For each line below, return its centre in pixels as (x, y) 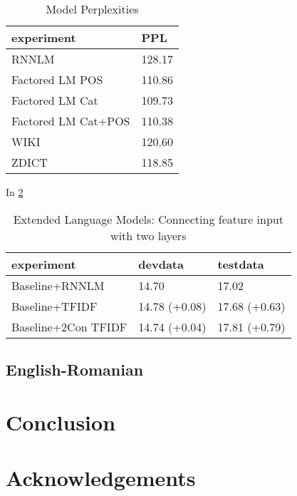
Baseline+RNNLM (58, 285)
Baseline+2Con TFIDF (69, 326)
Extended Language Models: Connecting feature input (148, 219)
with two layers (148, 235)
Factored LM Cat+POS (71, 121)
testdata (241, 264)
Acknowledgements (101, 477)
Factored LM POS (57, 79)
